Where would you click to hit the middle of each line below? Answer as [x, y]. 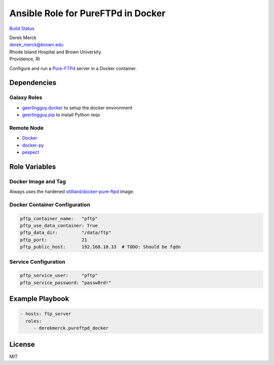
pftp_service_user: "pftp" [59, 276]
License [22, 344]
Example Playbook [39, 299]
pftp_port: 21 [54, 240]
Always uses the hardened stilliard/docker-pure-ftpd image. [72, 192]
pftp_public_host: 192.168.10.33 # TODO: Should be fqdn [100, 247]
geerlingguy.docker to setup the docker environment [77, 108]
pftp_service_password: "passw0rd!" [66, 283]
